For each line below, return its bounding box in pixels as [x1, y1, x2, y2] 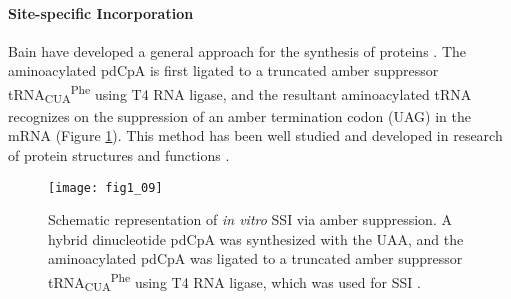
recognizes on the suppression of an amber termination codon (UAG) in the [8, 105, 471, 126]
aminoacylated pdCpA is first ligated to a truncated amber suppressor [8, 60, 439, 81]
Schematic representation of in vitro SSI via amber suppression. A [48, 209, 452, 230]
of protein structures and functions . [8, 144, 230, 165]
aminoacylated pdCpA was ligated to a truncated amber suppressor [48, 248, 463, 269]
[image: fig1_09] [48, 180, 163, 195]
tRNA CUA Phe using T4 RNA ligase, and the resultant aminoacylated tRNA [8, 80, 472, 107]
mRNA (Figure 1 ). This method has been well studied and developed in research [8, 125, 503, 146]
